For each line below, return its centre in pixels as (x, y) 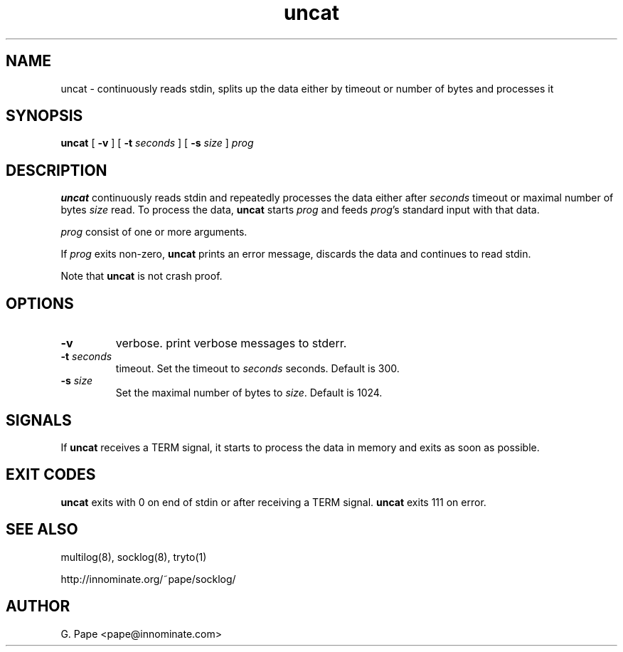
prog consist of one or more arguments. (154, 232)
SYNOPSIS (44, 116)
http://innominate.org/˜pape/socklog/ (148, 579)
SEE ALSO (42, 530)
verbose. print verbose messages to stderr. (231, 343)
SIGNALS (39, 420)
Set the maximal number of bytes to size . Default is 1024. (249, 393)
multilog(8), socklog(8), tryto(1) (134, 557)
